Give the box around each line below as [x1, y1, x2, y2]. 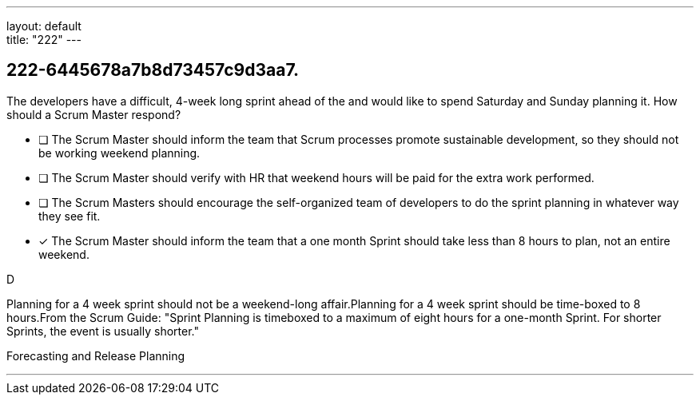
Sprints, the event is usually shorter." [6, 324, 199, 338]
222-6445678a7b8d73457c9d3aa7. [6, 60, 299, 81]
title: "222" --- [6, 33, 82, 46]
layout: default [6, 19, 82, 33]
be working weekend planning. [38, 145, 201, 160]
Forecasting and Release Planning [6, 348, 185, 363]
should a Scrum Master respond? [6, 107, 181, 121]
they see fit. [38, 208, 101, 223]
